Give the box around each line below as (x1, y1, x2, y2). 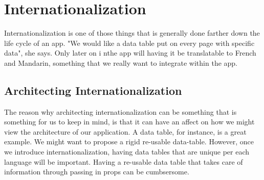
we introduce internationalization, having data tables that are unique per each (4, 146, 249, 157)
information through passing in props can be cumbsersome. (4, 166, 189, 177)
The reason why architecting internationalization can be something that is (4, 106, 237, 117)
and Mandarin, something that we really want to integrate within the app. (4, 57, 238, 68)
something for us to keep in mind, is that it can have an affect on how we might (4, 116, 255, 127)
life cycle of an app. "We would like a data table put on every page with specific (4, 37, 255, 48)
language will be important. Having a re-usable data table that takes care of (4, 156, 243, 167)
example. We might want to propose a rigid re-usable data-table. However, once (4, 136, 254, 147)
